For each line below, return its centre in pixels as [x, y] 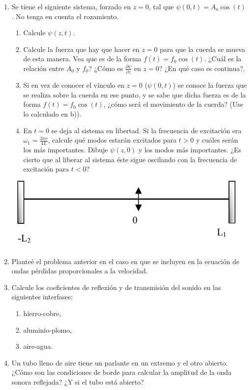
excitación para [46, 169]
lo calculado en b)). [52, 114]
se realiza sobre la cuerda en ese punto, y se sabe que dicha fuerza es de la [135, 94]
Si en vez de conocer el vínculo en [74, 85]
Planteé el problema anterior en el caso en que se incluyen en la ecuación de [125, 261]
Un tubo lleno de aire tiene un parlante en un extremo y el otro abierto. [120, 362]
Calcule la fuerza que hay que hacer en [81, 49]
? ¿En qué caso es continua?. [202, 68]
